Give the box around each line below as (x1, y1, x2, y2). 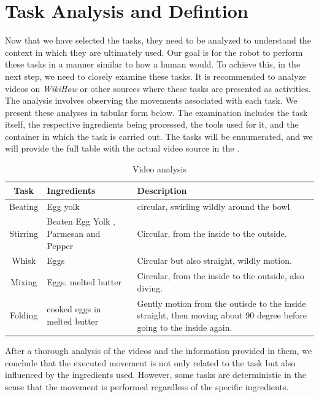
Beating (9, 199, 39, 212)
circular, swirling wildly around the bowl (137, 199, 290, 212)
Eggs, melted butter (47, 276, 121, 288)
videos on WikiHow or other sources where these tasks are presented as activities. (5, 82, 311, 94)
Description (137, 183, 187, 196)
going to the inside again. (137, 320, 233, 333)
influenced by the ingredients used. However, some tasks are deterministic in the (5, 368, 306, 381)
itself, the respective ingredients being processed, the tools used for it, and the (5, 118, 299, 131)
